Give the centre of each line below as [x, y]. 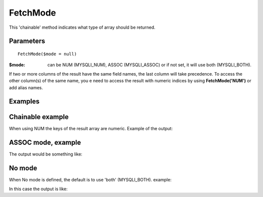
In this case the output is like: [38, 189]
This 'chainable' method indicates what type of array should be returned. [82, 27]
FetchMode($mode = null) [47, 54]
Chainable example [39, 117]
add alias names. [26, 87]
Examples [24, 102]
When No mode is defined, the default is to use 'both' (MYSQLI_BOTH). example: [90, 180]
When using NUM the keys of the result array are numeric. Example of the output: [91, 129]
